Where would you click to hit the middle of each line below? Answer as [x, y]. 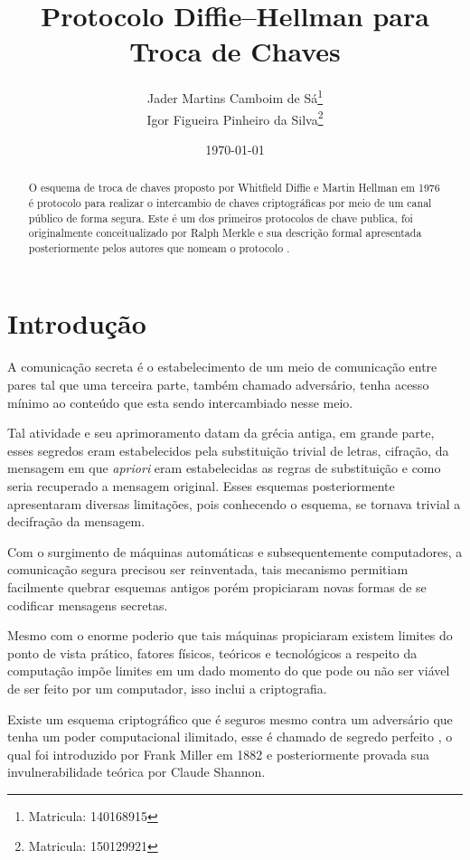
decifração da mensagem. [76, 521]
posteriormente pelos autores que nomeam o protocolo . [159, 247]
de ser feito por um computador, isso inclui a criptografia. [167, 688]
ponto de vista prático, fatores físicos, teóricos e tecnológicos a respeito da [212, 652]
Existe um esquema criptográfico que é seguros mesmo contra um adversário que [230, 718]
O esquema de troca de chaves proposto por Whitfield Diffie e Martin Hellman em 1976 [234, 188]
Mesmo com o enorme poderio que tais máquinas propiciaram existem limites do [230, 635]
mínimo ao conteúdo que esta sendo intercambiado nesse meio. [180, 402]
